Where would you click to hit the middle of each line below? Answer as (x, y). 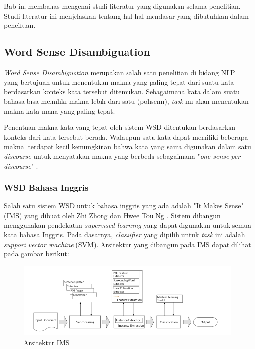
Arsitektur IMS (47, 342)
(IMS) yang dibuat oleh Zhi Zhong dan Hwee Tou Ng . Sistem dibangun (112, 215)
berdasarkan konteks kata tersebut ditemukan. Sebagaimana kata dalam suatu (122, 91)
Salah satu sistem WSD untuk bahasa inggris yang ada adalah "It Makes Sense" (124, 206)
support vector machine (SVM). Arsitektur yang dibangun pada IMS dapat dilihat (127, 244)
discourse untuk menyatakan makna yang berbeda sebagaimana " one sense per (122, 156)
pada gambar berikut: (37, 254)
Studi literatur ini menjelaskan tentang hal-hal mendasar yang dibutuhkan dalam (126, 15)
